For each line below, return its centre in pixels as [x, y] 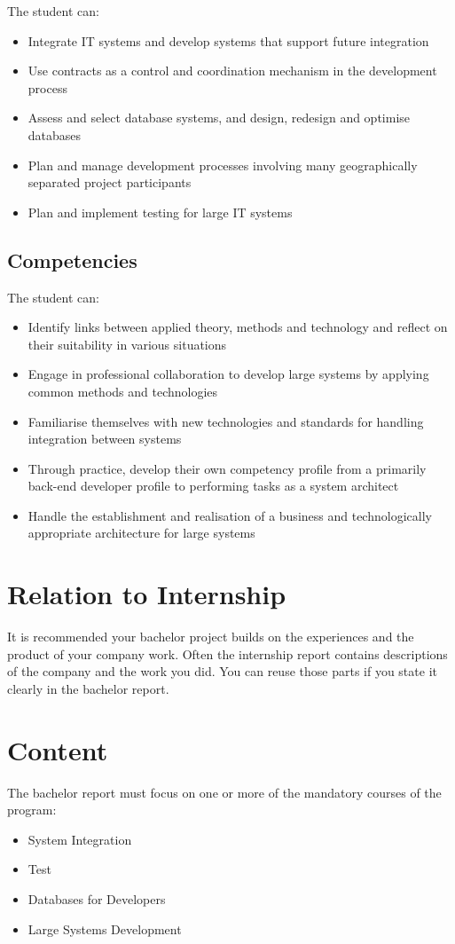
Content [58, 749]
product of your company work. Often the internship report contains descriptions [227, 653]
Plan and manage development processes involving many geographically [223, 165]
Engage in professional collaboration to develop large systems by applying [228, 374]
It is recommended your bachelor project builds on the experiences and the [211, 637]
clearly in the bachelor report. [88, 688]
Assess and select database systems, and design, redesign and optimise [219, 118]
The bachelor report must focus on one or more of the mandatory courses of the [224, 792]
